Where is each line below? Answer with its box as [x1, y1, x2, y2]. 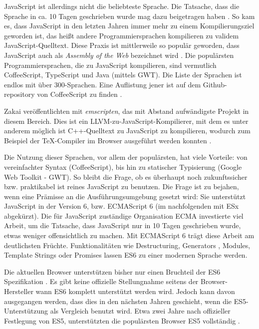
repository [4, 89, 35, 99]
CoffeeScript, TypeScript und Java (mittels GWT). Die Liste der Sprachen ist [4, 69, 242, 80]
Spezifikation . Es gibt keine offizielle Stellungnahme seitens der [4, 276, 199, 287]
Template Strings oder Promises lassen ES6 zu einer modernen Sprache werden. [4, 250, 248, 260]
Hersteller [4, 286, 33, 297]
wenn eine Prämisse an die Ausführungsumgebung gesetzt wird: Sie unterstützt [4, 191, 246, 201]
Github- [203, 79, 227, 89]
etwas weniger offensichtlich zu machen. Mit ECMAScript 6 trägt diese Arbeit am [4, 230, 255, 241]
